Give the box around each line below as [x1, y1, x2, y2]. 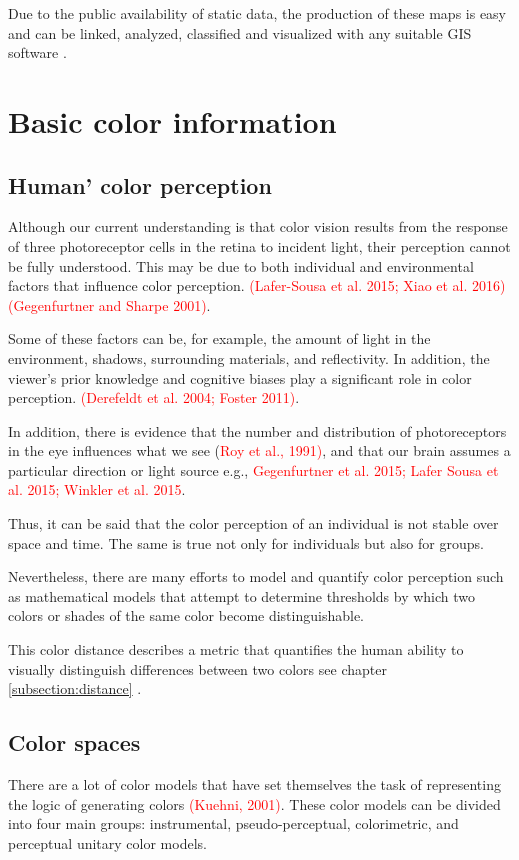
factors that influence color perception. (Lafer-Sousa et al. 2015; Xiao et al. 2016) [8, 275, 506, 296]
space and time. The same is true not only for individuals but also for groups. [8, 532, 484, 553]
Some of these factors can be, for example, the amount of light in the [8, 328, 431, 349]
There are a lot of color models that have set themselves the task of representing [8, 774, 501, 795]
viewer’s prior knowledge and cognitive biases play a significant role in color [8, 367, 472, 388]
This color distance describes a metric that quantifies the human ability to [8, 639, 464, 660]
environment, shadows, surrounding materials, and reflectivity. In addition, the [8, 347, 490, 368]
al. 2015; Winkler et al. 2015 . [8, 479, 186, 500]
